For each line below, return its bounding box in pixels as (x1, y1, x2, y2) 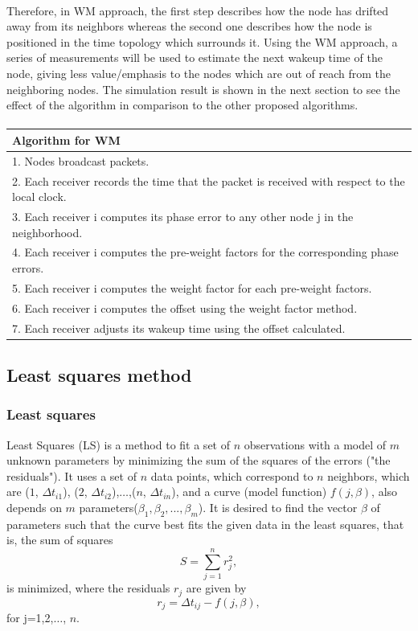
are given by (186, 580, 247, 596)
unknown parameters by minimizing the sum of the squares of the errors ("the (6, 452, 391, 469)
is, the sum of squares (6, 531, 113, 548)
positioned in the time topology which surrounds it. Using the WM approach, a (6, 33, 398, 50)
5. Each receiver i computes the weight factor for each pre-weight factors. (12, 279, 372, 296)
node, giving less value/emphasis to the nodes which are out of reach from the (6, 64, 391, 81)
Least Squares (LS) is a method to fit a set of (6, 436, 230, 453)
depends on (6, 499, 62, 515)
